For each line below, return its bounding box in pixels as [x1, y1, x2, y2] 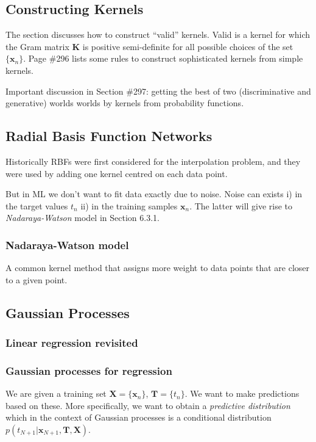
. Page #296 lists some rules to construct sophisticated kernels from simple [23, 52, 303, 65]
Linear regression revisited [5, 335, 138, 350]
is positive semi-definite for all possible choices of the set [82, 40, 293, 53]
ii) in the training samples [80, 199, 178, 212]
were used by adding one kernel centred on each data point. [5, 167, 228, 179]
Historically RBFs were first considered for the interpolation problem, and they [5, 154, 301, 167]
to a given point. [5, 273, 68, 286]
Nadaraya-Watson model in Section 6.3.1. [5, 211, 160, 224]
